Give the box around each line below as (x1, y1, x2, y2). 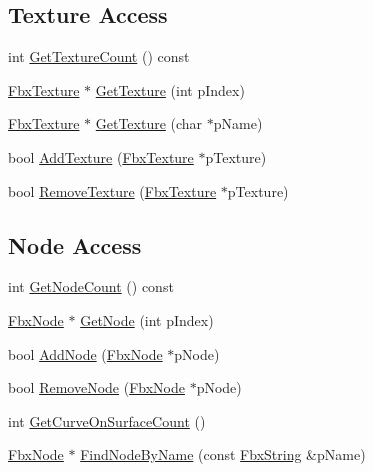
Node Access (8, 229, 142, 260)
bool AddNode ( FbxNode (8, 343, 163, 364)
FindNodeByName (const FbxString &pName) (80, 444, 366, 465)
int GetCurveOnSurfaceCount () (8, 410, 206, 431)
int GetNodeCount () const (8, 276, 174, 297)
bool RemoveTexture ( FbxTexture (8, 180, 217, 201)
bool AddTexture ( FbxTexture (8, 146, 194, 167)
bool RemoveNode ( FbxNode (8, 377, 185, 398)
